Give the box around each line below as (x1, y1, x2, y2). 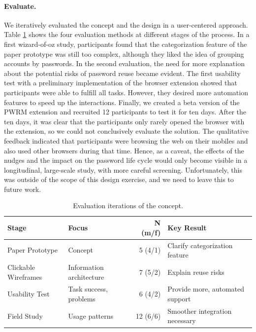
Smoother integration (167, 305, 232, 316)
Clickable (7, 261, 35, 272)
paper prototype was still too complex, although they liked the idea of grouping (4, 48, 244, 59)
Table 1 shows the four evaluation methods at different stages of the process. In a (4, 29, 250, 39)
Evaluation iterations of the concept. (73, 200, 183, 211)
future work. (4, 184, 41, 194)
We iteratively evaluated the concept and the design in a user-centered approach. (4, 19, 248, 30)
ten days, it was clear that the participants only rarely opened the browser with (4, 116, 245, 126)
